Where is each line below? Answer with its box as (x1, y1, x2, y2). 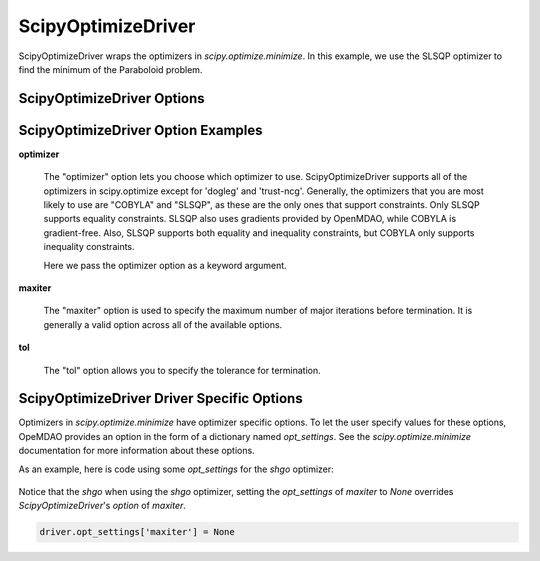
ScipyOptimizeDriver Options (18, 90, 205, 107)
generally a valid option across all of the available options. (43, 318, 283, 330)
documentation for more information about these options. (18, 445, 255, 457)
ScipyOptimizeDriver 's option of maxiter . (18, 500, 187, 512)
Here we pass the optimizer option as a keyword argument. (43, 259, 287, 271)
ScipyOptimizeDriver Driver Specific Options (18, 390, 304, 407)
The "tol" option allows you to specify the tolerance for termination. (43, 364, 321, 376)
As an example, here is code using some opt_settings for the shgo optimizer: (18, 463, 334, 475)
